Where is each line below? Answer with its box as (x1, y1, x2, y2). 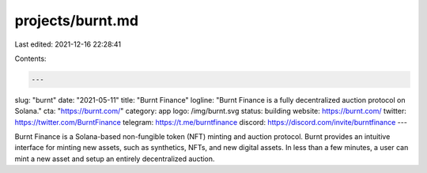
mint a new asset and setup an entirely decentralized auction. (14, 154, 215, 164)
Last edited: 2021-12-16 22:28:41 (14, 39, 122, 49)
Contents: (14, 54, 47, 63)
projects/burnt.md (14, 12, 138, 29)
